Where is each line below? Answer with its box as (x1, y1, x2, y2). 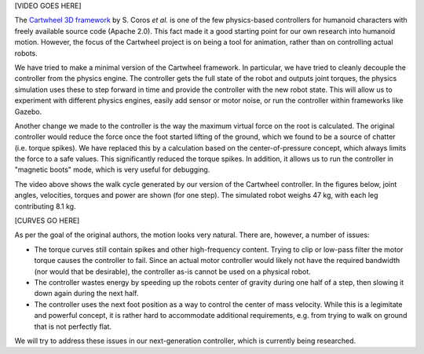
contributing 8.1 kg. (14, 201, 76, 211)
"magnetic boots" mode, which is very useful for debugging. (14, 165, 210, 174)
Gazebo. (14, 107, 42, 116)
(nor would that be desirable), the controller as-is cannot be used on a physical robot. (34, 267, 312, 276)
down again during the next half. (34, 289, 139, 298)
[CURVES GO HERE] (14, 216, 80, 225)
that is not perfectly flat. (34, 322, 112, 331)
